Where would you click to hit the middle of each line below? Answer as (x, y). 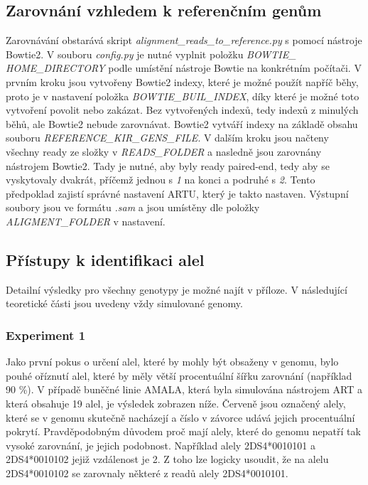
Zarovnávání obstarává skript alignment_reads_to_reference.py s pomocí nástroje (184, 40)
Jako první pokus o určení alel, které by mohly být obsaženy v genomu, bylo (172, 362)
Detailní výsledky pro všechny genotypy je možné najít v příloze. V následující (177, 289)
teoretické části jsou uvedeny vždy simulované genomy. (124, 303)
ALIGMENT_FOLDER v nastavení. (86, 221)
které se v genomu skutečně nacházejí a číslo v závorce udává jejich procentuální (180, 417)
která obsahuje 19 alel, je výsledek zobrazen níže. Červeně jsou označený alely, (176, 403)
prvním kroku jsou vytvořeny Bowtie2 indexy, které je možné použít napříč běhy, (182, 81)
